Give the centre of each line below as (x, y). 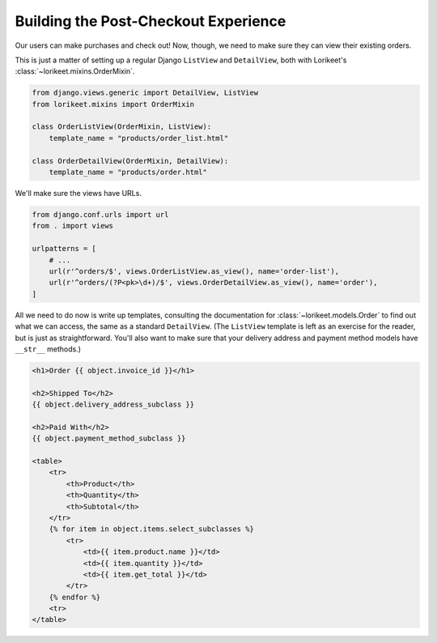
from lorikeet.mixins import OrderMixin (113, 104)
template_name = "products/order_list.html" (139, 138)
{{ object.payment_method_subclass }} (109, 439)
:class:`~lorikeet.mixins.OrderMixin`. (75, 71)
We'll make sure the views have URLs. (78, 194)
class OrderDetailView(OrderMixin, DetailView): (130, 161)
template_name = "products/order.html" (128, 172)
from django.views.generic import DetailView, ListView (145, 93)
